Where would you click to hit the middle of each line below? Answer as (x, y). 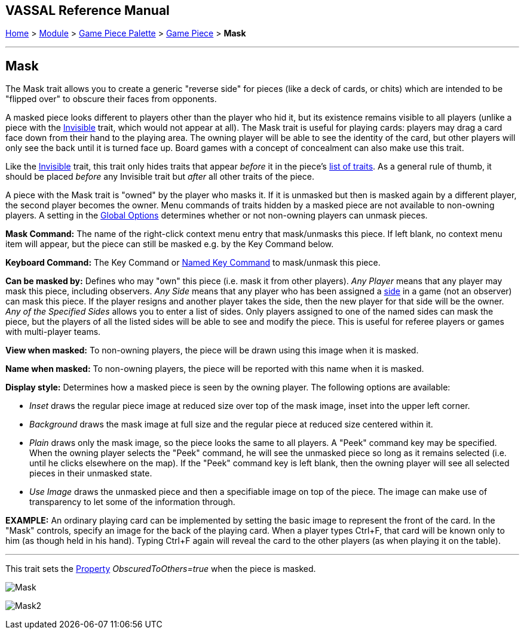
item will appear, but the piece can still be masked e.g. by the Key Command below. (170, 244)
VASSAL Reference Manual (88, 10)
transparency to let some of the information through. (132, 502)
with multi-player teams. (53, 332)
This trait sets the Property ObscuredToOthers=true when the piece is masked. (161, 569)
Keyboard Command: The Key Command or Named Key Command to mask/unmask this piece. (193, 263)
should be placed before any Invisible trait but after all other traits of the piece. (160, 177)
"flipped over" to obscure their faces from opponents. (111, 99)
